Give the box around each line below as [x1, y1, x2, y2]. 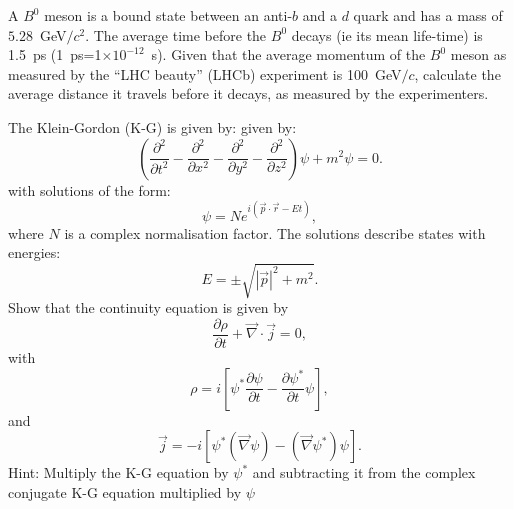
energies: [8, 242, 61, 263]
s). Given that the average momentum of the [151, 44, 426, 65]
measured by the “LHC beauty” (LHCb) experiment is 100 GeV [8, 63, 402, 84]
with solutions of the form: [8, 179, 171, 200]
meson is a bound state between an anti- [44, 5, 293, 25]
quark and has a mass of [353, 5, 503, 25]
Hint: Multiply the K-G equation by [8, 462, 229, 483]
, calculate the [414, 63, 501, 84]
